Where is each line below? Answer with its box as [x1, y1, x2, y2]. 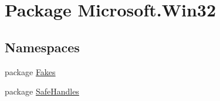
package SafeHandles [5, 85, 79, 97]
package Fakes [5, 65, 56, 78]
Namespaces [5, 38, 80, 56]
